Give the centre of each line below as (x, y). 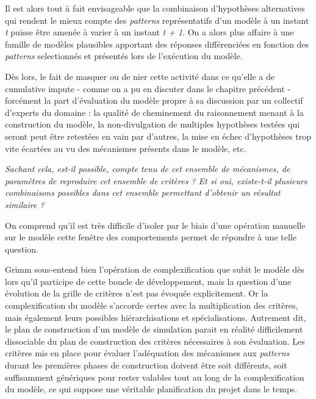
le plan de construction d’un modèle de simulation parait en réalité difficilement (154, 329)
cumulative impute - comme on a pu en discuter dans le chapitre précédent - (148, 88)
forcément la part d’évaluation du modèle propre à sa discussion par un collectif (154, 100)
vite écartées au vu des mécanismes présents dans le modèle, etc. (126, 148)
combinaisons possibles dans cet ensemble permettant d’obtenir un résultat (143, 192)
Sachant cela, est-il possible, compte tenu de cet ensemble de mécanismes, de (148, 169)
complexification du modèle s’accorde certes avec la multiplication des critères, (152, 305)
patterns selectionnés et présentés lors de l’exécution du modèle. (124, 56)
